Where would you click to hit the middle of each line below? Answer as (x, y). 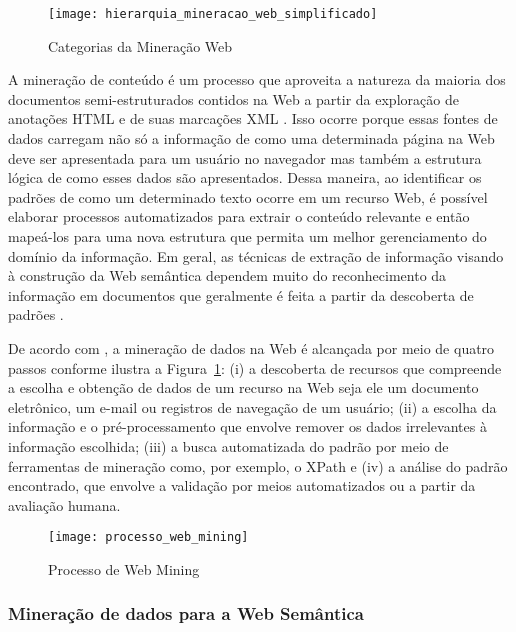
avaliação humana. (64, 504)
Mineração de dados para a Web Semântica (186, 613)
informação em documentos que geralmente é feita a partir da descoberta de (241, 294)
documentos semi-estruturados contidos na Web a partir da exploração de (233, 98)
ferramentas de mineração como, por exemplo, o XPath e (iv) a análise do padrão (258, 465)
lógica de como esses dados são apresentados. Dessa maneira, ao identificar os (245, 177)
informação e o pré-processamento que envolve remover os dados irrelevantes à (247, 426)
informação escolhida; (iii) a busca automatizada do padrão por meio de (228, 445)
